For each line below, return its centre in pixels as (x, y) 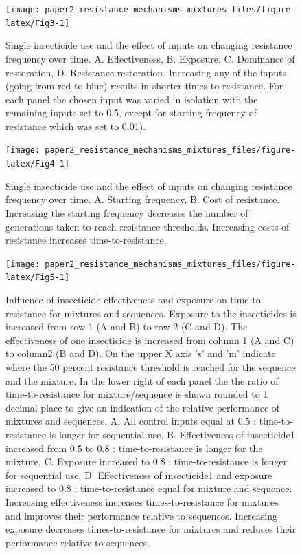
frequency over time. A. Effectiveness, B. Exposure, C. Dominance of (150, 58)
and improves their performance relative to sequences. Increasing (142, 515)
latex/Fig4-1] (38, 164)
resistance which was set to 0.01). (76, 126)
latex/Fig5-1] (38, 278)
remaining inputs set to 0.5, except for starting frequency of (131, 113)
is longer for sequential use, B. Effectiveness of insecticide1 (172, 434)
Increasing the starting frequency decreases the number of (127, 212)
